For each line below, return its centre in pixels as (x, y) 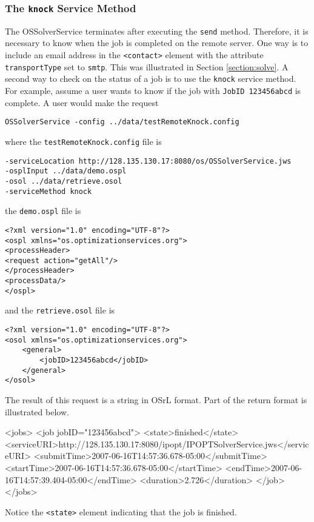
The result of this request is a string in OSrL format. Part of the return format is (156, 400)
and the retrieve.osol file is (60, 310)
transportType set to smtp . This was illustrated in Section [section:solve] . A (147, 66)
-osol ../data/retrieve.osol (64, 181)
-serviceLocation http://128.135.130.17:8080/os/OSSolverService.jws (148, 161)
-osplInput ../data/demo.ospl (66, 171)
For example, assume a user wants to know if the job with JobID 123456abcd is (153, 90)
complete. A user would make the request (82, 102)
